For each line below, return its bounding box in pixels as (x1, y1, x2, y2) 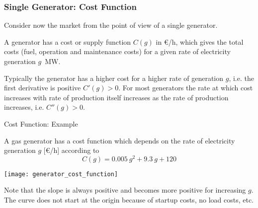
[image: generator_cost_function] (4, 170, 118, 178)
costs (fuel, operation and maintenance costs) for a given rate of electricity (4, 46, 231, 57)
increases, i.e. (4, 102, 44, 112)
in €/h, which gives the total (156, 36, 244, 47)
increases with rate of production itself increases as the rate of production (4, 92, 229, 102)
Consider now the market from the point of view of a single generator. (4, 20, 218, 30)
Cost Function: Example (4, 118, 78, 129)
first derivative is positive (4, 82, 81, 93)
